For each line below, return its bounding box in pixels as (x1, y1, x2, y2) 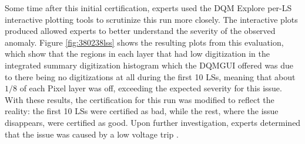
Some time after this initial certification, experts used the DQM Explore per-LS (5, 2, 292, 13)
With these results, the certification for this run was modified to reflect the (5, 93, 274, 105)
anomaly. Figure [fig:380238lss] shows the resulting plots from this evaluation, (5, 36, 284, 48)
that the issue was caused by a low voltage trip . (5, 128, 179, 140)
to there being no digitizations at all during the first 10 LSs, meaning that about (5, 70, 296, 83)
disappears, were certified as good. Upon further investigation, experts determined (5, 116, 301, 128)
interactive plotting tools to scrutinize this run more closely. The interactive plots (5, 13, 298, 25)
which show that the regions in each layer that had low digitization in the (5, 47, 270, 60)
